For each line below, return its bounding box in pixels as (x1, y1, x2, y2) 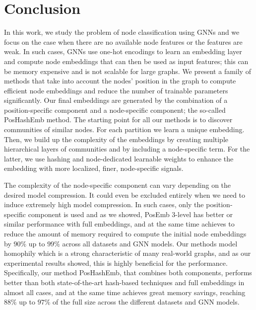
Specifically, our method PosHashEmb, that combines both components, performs (4, 267, 252, 278)
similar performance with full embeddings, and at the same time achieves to (4, 219, 235, 229)
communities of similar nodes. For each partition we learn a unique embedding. (4, 124, 245, 135)
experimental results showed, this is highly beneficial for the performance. (4, 257, 228, 268)
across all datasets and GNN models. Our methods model (62, 238, 238, 248)
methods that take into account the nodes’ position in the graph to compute (4, 76, 236, 86)
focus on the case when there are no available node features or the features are (4, 36, 243, 47)
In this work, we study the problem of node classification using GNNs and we (4, 27, 240, 37)
